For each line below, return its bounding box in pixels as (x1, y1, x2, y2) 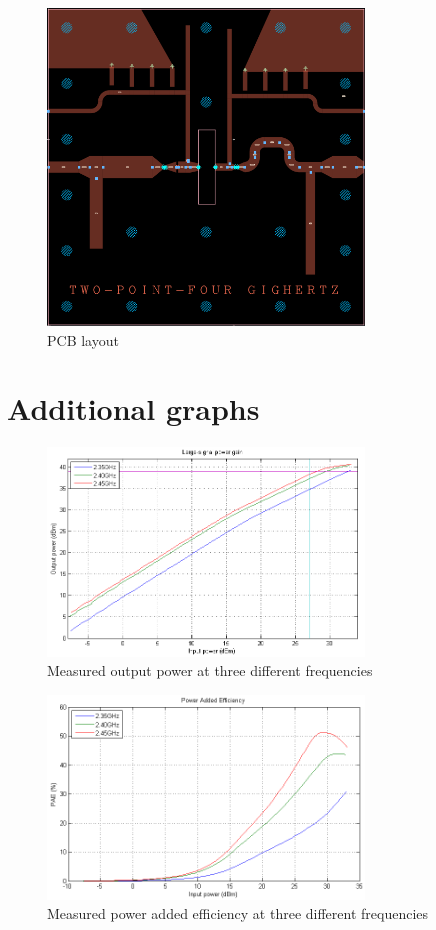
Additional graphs (7, 388, 260, 429)
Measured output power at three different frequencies (47, 660, 373, 681)
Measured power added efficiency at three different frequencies (47, 903, 429, 924)
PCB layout (47, 329, 119, 350)
